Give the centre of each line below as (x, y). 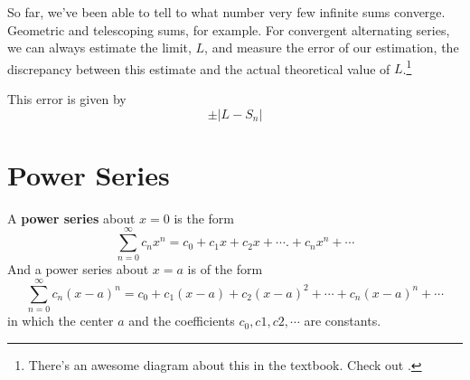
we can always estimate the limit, (99, 47)
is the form (204, 218)
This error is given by (67, 99)
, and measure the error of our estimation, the (332, 47)
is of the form (225, 269)
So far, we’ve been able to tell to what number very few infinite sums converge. (226, 12)
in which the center (61, 321)
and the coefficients (182, 321)
